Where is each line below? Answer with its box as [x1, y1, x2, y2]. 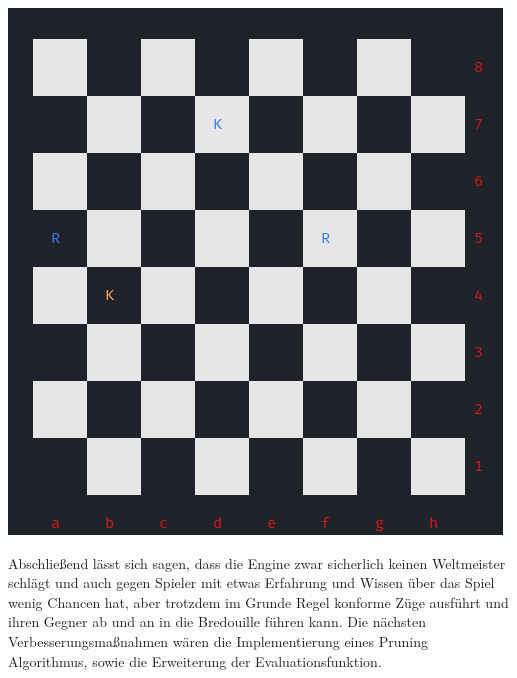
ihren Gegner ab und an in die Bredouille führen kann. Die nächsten [8, 611, 427, 632]
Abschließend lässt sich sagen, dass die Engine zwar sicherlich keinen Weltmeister [8, 552, 506, 573]
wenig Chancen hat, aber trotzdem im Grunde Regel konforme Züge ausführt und [8, 591, 509, 612]
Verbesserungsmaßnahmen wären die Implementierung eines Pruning [8, 630, 428, 651]
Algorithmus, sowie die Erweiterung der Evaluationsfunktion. [8, 650, 382, 671]
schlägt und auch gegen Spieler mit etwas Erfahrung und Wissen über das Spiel [8, 572, 495, 593]
